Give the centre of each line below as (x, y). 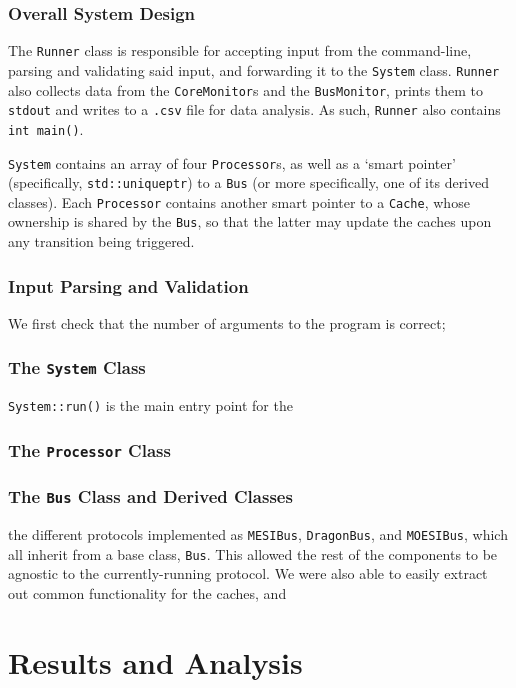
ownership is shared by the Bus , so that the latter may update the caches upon (250, 221)
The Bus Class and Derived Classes (150, 496)
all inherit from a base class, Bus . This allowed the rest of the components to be (253, 553)
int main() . (46, 128)
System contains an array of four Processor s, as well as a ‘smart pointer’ (232, 162)
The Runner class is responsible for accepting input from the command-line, (240, 50)
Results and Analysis (155, 661)
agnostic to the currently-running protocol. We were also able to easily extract (248, 573)
